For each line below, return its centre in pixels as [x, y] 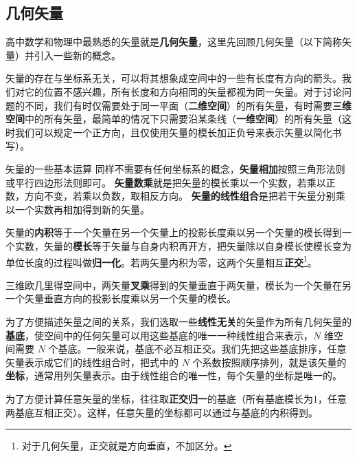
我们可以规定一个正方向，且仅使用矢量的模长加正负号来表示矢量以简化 [173, 132]
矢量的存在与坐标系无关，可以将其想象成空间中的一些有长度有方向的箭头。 [174, 78]
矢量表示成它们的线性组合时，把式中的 [92, 362]
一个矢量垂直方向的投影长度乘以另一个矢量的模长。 [121, 298]
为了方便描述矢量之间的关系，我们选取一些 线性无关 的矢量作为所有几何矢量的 [178, 321]
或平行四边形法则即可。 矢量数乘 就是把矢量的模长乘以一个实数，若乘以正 [171, 182]
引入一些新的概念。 [77, 55]
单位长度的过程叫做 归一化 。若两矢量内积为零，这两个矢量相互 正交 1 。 [161, 261]
